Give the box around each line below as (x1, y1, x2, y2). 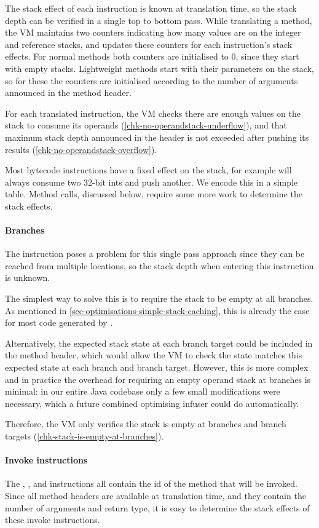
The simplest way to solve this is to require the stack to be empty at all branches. (5, 292, 313, 305)
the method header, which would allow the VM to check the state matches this (5, 349, 302, 361)
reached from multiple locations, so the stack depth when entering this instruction (5, 259, 314, 272)
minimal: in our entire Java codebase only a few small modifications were (5, 385, 280, 398)
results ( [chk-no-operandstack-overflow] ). (5, 143, 157, 156)
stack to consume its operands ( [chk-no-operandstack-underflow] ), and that (5, 119, 288, 132)
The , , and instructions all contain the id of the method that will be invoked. (5, 477, 297, 490)
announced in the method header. (5, 86, 132, 99)
